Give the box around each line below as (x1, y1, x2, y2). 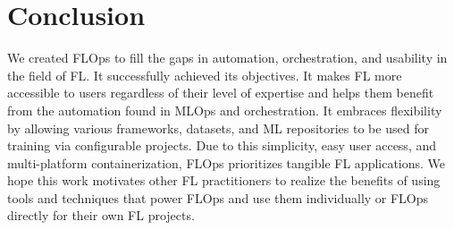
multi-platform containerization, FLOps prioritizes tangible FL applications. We (7, 153, 446, 172)
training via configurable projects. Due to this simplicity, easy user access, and (7, 136, 437, 155)
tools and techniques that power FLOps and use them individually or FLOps (7, 188, 429, 207)
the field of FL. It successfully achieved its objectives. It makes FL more (7, 65, 402, 84)
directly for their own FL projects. (7, 206, 195, 225)
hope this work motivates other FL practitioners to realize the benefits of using (7, 171, 441, 190)
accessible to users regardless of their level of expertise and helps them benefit (7, 83, 434, 102)
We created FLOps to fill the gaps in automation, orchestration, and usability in (7, 48, 448, 67)
